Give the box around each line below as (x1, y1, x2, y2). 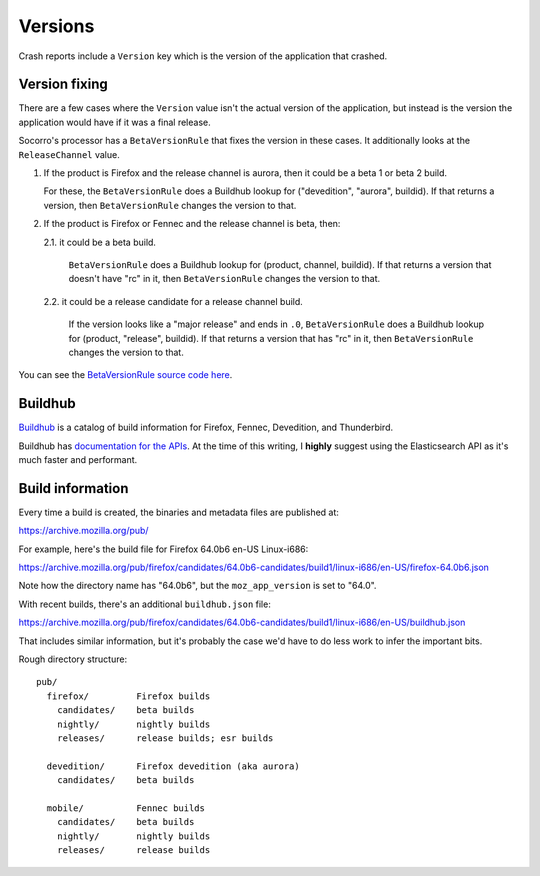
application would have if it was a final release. (18, 116, 211, 128)
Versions (18, 15, 95, 37)
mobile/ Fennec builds (46, 802, 205, 814)
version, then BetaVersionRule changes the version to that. (43, 199, 297, 211)
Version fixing (18, 76, 109, 93)
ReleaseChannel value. (18, 148, 120, 160)
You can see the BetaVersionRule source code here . (18, 369, 233, 381)
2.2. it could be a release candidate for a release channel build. (43, 295, 304, 307)
